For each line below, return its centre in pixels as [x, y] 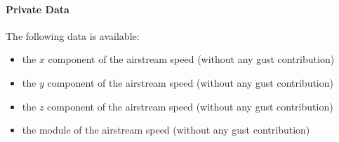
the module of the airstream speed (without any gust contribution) [166, 130]
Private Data [38, 9]
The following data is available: [73, 35]
